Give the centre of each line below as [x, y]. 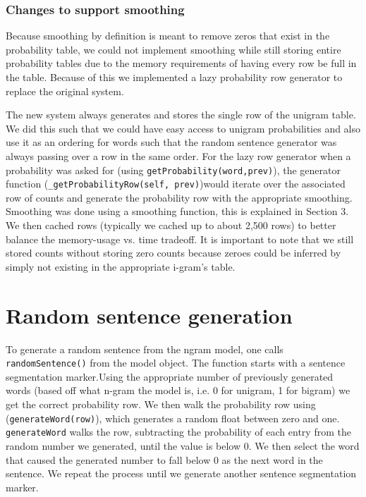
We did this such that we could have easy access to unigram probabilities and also [183, 128]
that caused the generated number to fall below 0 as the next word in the [164, 459]
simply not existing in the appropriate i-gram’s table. [121, 266]
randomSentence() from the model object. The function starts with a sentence [176, 363]
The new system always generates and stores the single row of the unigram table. [181, 115]
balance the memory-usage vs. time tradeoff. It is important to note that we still [180, 239]
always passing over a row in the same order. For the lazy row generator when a [178, 155]
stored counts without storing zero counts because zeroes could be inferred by [173, 253]
